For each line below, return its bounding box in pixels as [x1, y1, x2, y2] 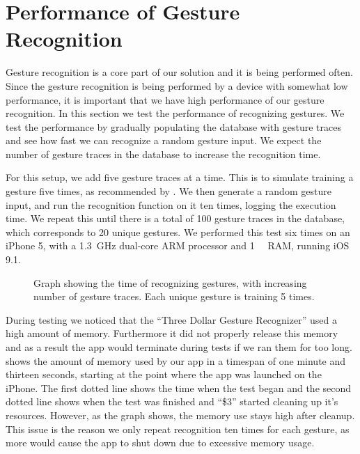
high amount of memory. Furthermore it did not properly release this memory [6, 326, 338, 340]
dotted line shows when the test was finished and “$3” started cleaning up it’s [6, 394, 338, 409]
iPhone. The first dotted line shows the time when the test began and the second [6, 380, 352, 395]
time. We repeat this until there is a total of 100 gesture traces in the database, [6, 211, 345, 226]
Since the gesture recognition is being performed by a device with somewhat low [6, 78, 348, 93]
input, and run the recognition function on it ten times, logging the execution [6, 197, 336, 212]
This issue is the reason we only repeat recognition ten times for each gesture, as [6, 421, 350, 436]
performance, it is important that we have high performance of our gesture [6, 92, 324, 107]
